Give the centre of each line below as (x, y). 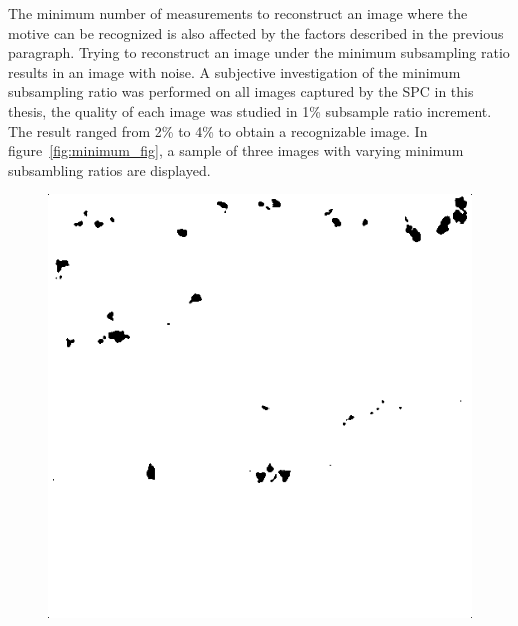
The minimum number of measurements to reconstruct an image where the (238, 13)
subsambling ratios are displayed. (109, 169)
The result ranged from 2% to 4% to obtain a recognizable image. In (218, 130)
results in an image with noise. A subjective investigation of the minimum (234, 71)
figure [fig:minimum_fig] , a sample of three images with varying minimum (236, 150)
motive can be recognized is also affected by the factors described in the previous (256, 32)
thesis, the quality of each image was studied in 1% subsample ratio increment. (250, 110)
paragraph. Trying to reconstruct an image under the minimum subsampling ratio (259, 52)
